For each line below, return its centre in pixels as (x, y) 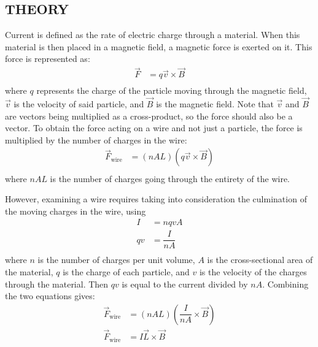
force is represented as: (48, 59)
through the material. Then (57, 284)
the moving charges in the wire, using (76, 211)
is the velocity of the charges (253, 272)
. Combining (285, 284)
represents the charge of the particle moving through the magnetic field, (172, 90)
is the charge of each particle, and (126, 272)
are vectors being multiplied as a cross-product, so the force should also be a (149, 116)
